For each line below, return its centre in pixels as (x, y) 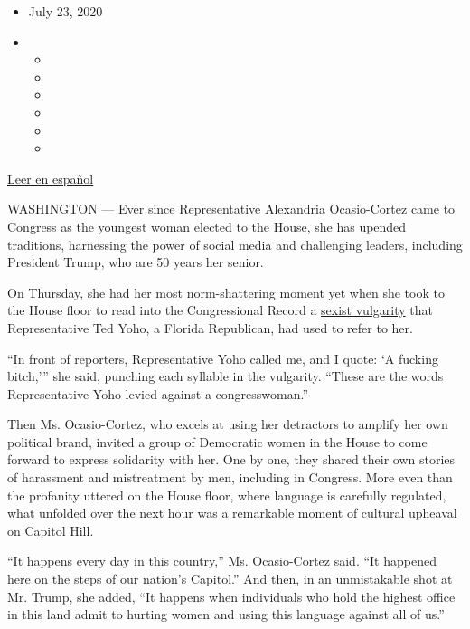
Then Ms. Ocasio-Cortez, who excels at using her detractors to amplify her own (228, 424)
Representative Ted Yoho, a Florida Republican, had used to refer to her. (210, 327)
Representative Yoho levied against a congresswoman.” (158, 393)
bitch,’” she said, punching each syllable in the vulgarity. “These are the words (226, 376)
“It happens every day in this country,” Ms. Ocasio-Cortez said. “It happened (222, 561)
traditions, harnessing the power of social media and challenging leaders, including (235, 244)
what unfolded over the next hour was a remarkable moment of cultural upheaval (232, 513)
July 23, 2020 (66, 11)
